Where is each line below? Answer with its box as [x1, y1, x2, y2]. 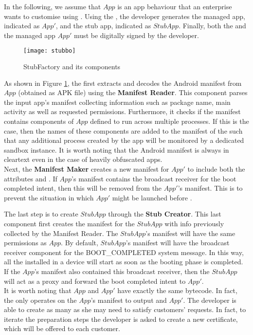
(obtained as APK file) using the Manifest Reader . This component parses [18, 87, 248, 98]
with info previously [164, 218, 224, 228]
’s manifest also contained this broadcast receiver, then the [34, 266, 210, 276]
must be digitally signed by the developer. [74, 30, 199, 40]
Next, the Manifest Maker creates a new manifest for [4, 163, 169, 174]
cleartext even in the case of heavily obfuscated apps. [4, 154, 163, 164]
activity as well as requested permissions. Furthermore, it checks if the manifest [4, 106, 241, 117]
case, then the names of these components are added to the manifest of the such [4, 125, 243, 136]
